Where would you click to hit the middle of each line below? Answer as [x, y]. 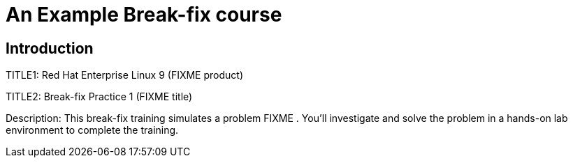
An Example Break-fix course [144, 15]
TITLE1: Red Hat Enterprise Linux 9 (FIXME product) [125, 75]
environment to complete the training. [92, 130]
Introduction [50, 48]
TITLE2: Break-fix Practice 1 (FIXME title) [99, 97]
